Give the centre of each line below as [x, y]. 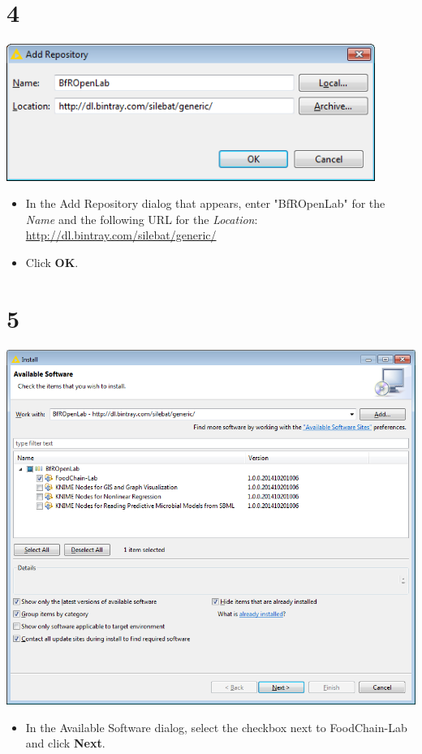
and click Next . [65, 743]
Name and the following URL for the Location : [142, 219]
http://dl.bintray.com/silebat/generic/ [121, 235]
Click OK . [52, 263]
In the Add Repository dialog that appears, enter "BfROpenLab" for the [205, 203]
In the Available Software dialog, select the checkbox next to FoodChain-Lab [216, 727]
